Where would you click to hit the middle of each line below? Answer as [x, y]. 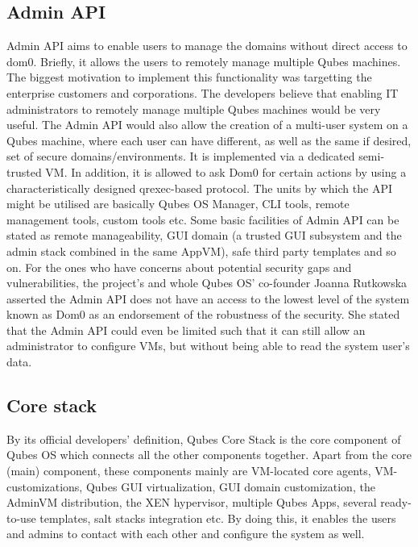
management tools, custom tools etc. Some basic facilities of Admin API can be [203, 219]
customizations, [45, 486]
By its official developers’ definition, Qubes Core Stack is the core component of [204, 438]
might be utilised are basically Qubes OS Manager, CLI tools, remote [178, 204]
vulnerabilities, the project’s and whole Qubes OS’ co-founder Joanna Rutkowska [207, 283]
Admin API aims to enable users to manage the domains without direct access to [207, 46]
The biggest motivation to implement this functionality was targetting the [189, 77]
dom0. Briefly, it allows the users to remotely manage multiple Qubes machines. [204, 61]
